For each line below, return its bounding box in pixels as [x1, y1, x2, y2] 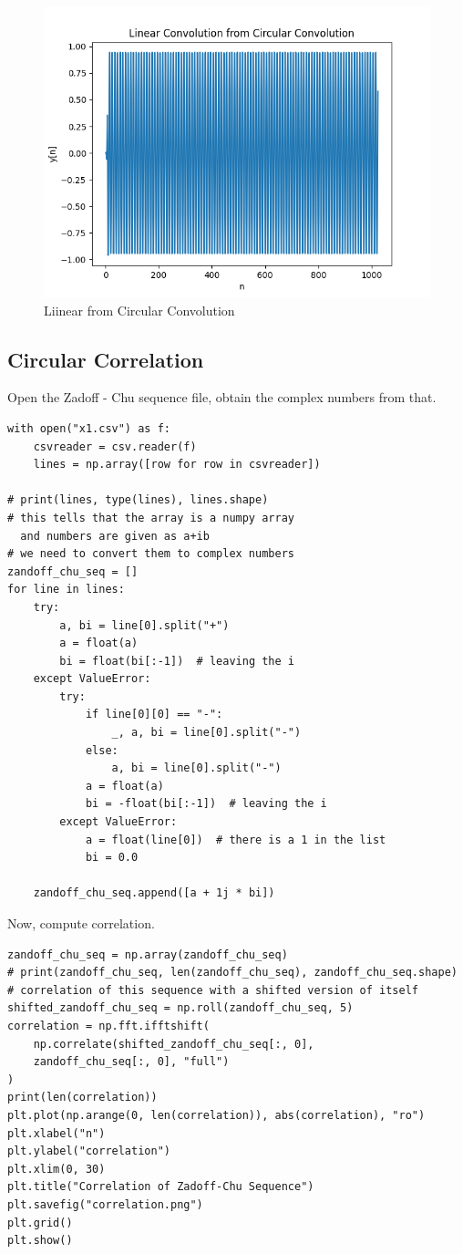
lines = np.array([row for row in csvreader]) [33, 458, 321, 472]
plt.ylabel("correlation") [7, 1145, 170, 1158]
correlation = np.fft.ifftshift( [7, 1019, 210, 1032]
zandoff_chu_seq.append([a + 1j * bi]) [33, 886, 275, 900]
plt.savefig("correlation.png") [7, 1197, 203, 1211]
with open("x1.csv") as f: [7, 421, 170, 435]
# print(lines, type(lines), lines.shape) [7, 493, 269, 507]
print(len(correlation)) [7, 1091, 158, 1104]
